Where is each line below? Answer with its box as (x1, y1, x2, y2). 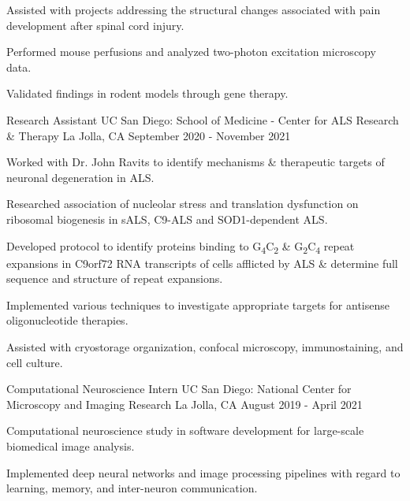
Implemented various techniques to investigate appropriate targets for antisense (6, 296, 389, 313)
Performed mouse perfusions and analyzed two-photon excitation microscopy (6, 43, 376, 60)
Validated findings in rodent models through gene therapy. (6, 85, 289, 102)
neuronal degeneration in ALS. (6, 169, 155, 185)
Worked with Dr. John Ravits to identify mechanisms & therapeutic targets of (6, 154, 385, 170)
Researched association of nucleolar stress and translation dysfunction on (6, 195, 359, 212)
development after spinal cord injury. (6, 17, 184, 33)
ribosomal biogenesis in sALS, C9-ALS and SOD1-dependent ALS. (6, 210, 328, 227)
